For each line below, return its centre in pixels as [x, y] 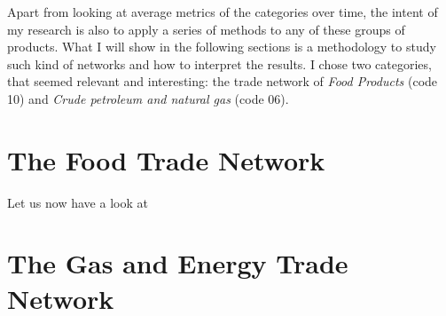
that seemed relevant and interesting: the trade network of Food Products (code [223, 81]
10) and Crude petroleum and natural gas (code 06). [148, 98]
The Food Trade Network [166, 159]
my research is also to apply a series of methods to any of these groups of [206, 29]
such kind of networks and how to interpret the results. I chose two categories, [219, 63]
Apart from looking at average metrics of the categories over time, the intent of [223, 12]
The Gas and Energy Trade [178, 263]
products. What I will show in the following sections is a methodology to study [222, 47]
